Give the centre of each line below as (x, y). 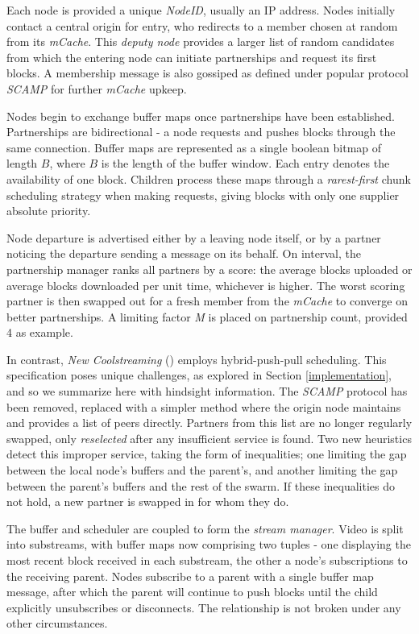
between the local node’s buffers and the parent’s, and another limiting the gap (202, 470)
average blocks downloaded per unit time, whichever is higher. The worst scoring (206, 285)
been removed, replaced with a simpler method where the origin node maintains (204, 406)
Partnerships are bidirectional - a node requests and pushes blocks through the (201, 132)
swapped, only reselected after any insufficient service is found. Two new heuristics (209, 438)
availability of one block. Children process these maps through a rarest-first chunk (209, 178)
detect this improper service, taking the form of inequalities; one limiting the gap (207, 454)
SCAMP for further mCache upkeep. (97, 88)
